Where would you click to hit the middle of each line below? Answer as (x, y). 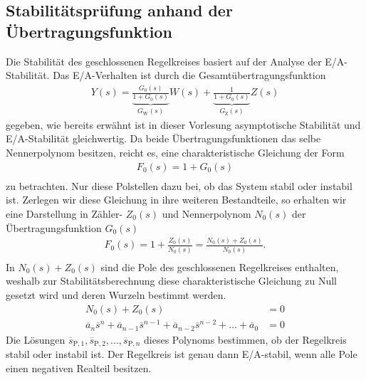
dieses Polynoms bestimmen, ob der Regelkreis (245, 339)
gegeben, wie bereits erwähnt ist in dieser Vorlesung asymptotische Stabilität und (183, 124)
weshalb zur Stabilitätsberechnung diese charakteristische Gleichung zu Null (171, 281)
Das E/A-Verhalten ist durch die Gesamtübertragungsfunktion (189, 75)
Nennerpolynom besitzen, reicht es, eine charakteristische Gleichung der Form (175, 153)
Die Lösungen (36, 339)
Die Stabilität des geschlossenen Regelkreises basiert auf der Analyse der (164, 61)
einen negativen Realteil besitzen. (79, 368)
